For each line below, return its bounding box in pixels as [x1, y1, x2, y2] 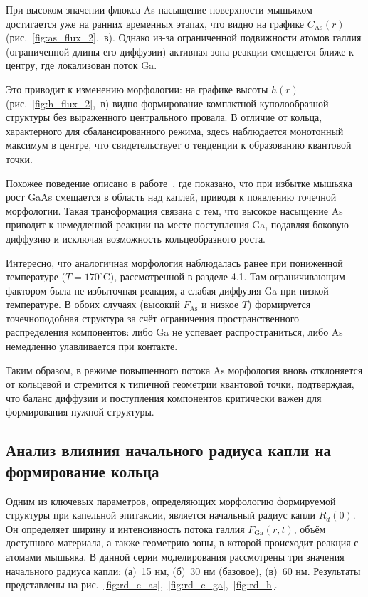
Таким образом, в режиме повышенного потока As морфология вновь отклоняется [6, 362, 363, 377]
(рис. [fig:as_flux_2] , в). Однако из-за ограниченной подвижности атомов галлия [6, 30, 362, 45]
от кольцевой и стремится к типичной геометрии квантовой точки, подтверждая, [6, 376, 354, 391]
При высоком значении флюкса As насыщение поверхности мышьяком [6, 2, 312, 16]
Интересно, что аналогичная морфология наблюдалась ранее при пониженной [6, 255, 343, 270]
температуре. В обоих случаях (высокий [6, 297, 180, 312]
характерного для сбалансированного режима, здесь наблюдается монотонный [6, 123, 344, 138]
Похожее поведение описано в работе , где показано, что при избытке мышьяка [6, 175, 352, 190]
